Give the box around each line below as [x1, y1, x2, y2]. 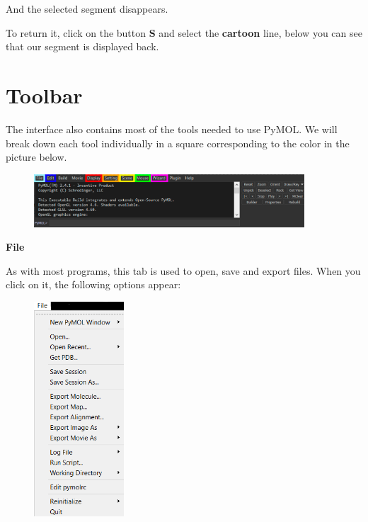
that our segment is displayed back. [6, 39, 159, 54]
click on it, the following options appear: [6, 277, 181, 292]
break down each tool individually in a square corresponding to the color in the [6, 135, 350, 150]
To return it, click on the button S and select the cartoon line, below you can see [6, 25, 362, 40]
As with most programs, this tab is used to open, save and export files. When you [6, 263, 361, 278]
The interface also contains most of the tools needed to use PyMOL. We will [6, 121, 338, 136]
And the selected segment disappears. [6, 1, 168, 16]
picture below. [6, 149, 67, 164]
